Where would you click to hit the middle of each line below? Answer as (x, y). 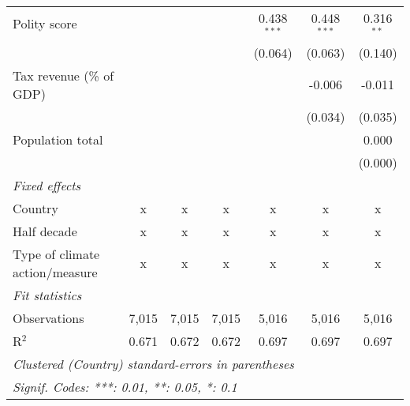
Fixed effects (47, 185)
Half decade (45, 231)
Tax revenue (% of (63, 75)
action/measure (55, 272)
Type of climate (56, 254)
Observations (48, 318)
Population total (58, 139)
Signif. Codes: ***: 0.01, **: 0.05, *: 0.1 (125, 386)
